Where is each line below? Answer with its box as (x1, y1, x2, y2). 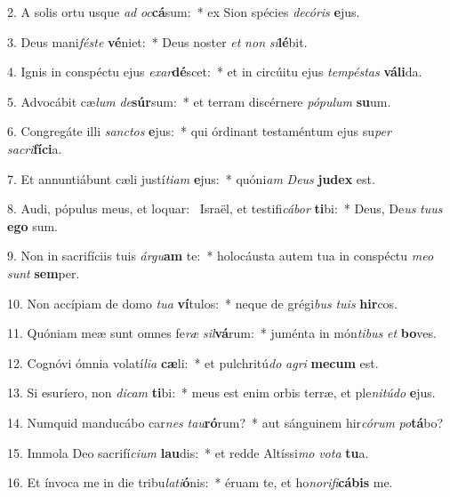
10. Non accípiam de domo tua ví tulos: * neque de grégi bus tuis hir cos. (7, 293, 398, 312)
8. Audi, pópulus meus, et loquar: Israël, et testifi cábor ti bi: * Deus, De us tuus (7, 199, 443, 218)
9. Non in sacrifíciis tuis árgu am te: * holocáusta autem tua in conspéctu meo (7, 246, 434, 265)
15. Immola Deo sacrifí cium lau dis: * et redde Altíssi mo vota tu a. (7, 443, 369, 461)
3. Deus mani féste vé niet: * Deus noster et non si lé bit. (7, 32, 308, 51)
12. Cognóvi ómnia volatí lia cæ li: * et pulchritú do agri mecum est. (7, 353, 379, 372)
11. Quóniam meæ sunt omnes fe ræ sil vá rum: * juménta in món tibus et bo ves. (7, 324, 437, 342)
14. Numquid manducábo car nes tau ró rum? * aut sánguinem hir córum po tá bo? (7, 413, 444, 431)
